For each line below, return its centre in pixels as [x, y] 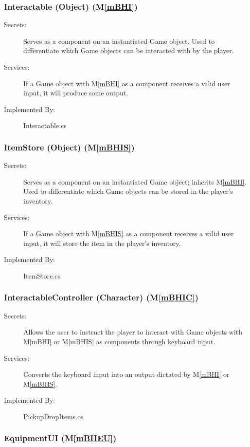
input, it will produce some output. [76, 93]
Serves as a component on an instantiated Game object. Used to [119, 41]
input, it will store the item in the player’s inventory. [102, 243]
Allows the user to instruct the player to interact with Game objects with [133, 332]
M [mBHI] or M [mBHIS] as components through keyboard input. [119, 341]
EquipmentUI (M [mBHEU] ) [60, 438]
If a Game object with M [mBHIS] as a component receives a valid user [129, 233]
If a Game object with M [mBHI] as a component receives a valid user [127, 83]
